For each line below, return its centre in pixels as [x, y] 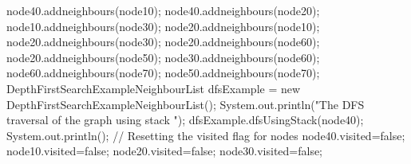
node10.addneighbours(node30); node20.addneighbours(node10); [163, 26]
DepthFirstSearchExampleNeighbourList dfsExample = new [154, 88]
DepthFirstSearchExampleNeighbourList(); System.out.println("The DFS [186, 104]
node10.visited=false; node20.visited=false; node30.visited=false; [165, 151]
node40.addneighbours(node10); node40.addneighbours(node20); [163, 10]
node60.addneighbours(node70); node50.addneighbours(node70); [163, 73]
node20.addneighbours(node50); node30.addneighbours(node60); [163, 57]
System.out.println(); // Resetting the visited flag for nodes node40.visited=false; [206, 135]
